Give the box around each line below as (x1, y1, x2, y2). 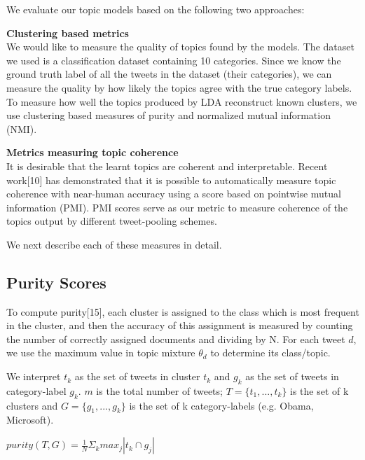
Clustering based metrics (6, 25, 129, 40)
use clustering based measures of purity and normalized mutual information (6, 108, 331, 123)
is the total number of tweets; (96, 383, 223, 398)
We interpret (6, 369, 61, 384)
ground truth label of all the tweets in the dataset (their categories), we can (6, 67, 332, 81)
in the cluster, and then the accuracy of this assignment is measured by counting (6, 318, 353, 333)
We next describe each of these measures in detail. (6, 237, 222, 251)
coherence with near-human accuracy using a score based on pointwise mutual (6, 186, 341, 201)
